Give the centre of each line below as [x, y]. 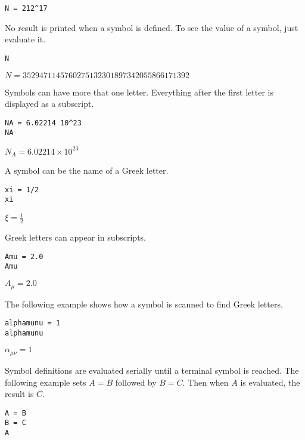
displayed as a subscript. [49, 104]
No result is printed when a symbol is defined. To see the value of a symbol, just [152, 27]
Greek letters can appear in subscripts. [76, 237]
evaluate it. [25, 39]
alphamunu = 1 [33, 323]
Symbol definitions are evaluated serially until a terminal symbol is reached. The [152, 370]
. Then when [206, 382]
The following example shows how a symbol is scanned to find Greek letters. [144, 304]
